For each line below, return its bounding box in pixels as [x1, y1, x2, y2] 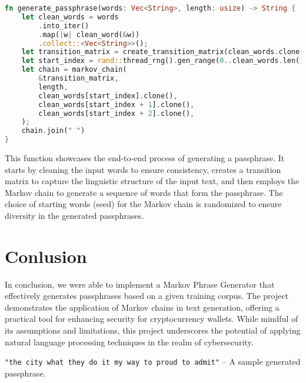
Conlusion [5, 244, 87, 268]
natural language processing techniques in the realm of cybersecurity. [5, 335, 254, 348]
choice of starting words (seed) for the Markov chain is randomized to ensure [5, 198, 282, 210]
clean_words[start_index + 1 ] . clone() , [38, 100, 195, 109]
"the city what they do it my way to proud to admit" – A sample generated [5, 355, 301, 368]
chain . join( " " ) [21, 126, 85, 135]
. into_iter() [38, 21, 89, 30]
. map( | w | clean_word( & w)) [38, 30, 140, 39]
